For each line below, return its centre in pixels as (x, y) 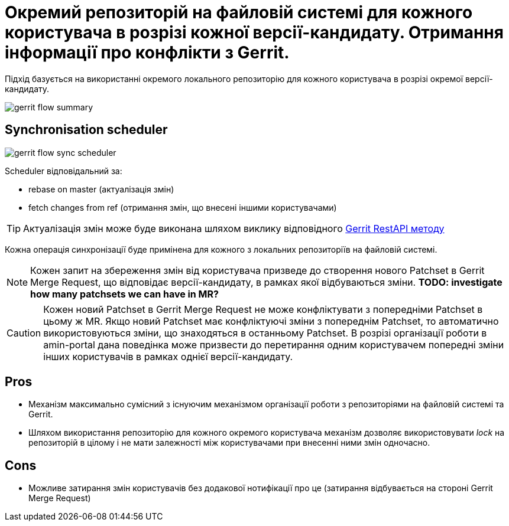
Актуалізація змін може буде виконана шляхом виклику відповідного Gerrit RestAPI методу (234, 228)
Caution (24, 333)
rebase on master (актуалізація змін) (101, 189)
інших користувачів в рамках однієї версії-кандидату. (168, 356)
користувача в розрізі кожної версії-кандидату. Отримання (254, 32)
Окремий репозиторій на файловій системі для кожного (239, 12)
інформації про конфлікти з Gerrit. (147, 53)
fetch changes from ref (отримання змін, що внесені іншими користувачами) (183, 207)
